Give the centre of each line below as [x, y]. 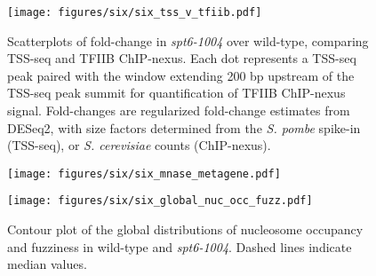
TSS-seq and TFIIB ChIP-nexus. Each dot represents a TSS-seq [182, 58]
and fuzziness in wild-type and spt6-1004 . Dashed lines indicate [180, 246]
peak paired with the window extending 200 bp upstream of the [181, 75]
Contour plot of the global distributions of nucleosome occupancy [185, 229]
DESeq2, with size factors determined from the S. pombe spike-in [184, 127]
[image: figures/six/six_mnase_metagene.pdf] [144, 173]
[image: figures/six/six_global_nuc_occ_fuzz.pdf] [160, 201]
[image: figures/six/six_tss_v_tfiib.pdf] [135, 12]
